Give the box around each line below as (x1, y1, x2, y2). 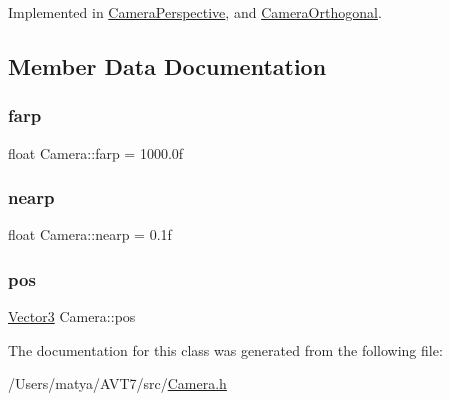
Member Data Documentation (8, 50, 327, 81)
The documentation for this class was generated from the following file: (8, 339, 443, 360)
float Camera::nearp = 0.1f (8, 224, 172, 245)
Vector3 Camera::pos (8, 306, 136, 327)
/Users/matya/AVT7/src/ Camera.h (8, 373, 227, 394)
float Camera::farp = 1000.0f (8, 142, 184, 163)
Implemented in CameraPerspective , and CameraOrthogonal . (8, 2, 382, 22)
